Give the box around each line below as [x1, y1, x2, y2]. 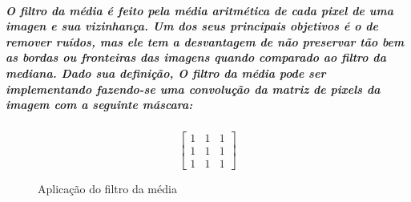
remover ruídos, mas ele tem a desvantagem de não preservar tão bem [6, 33, 405, 50]
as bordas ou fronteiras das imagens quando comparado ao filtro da [6, 49, 386, 66]
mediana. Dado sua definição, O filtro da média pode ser [6, 64, 326, 81]
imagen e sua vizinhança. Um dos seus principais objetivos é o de [6, 18, 378, 34]
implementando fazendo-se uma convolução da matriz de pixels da [6, 80, 381, 97]
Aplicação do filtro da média [38, 180, 177, 197]
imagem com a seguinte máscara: [6, 96, 193, 113]
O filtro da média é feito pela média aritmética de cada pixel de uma [6, 2, 393, 18]
